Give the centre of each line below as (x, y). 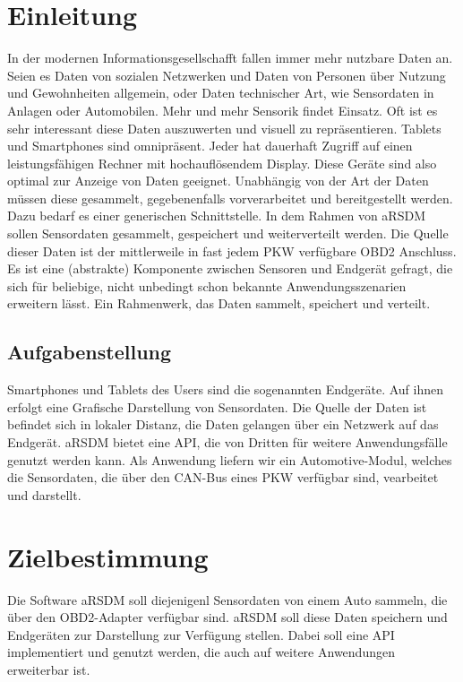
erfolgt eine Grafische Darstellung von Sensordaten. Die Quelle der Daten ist (217, 406)
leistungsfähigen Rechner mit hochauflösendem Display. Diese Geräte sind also (222, 163)
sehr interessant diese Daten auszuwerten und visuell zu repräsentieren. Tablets (224, 128)
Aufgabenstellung (90, 352)
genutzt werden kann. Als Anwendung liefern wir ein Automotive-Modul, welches (230, 459)
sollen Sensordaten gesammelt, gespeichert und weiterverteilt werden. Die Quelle (228, 233)
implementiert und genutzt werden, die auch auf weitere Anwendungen (201, 652)
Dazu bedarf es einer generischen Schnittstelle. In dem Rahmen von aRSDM (216, 216)
